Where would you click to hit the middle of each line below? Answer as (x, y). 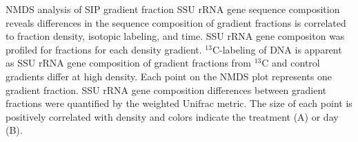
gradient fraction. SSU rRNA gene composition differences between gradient (166, 90)
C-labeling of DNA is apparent (277, 49)
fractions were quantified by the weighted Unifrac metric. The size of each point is (179, 103)
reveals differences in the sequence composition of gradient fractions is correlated (176, 22)
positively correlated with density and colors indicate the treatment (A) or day (172, 116)
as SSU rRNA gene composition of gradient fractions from (129, 63)
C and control (291, 63)
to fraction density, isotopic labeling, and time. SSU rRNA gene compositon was (175, 36)
